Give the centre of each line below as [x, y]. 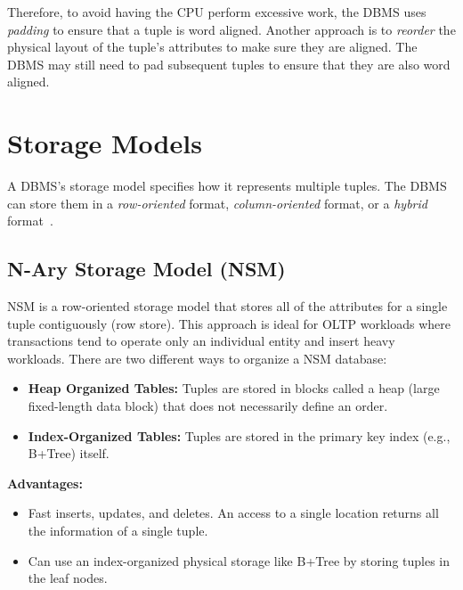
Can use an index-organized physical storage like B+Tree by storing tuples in [239, 560]
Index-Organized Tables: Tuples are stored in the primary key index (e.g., [239, 435]
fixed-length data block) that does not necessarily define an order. [208, 406]
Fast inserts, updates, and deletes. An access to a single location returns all [233, 513]
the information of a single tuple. [118, 531]
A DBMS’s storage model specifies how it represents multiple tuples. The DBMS [227, 186]
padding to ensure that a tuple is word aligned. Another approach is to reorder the [231, 29]
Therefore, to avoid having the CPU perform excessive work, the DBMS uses [217, 12]
